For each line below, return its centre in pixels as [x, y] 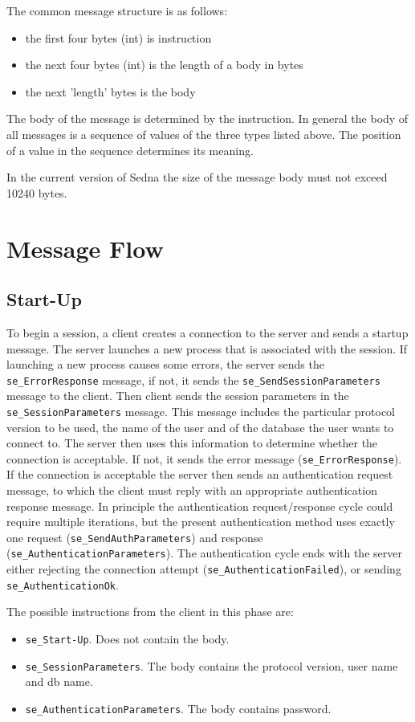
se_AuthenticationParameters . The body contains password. [178, 708]
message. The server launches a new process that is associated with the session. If [207, 348]
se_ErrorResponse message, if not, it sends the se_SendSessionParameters [193, 379]
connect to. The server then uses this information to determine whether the [192, 443]
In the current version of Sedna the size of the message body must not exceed [197, 177]
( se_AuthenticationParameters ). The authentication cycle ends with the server [204, 553]
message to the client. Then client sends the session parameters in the [178, 396]
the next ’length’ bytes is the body [110, 91]
